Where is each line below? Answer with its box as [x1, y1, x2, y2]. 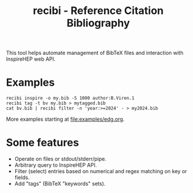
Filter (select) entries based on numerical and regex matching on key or [14, 168, 187, 175]
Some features [6, 136, 79, 149]
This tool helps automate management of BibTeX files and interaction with [6, 50, 184, 57]
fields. [14, 174, 30, 181]
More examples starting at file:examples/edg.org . [6, 115, 125, 123]
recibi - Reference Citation [33, 4, 164, 17]
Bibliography [66, 16, 130, 30]
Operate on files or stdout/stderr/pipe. [14, 156, 106, 163]
